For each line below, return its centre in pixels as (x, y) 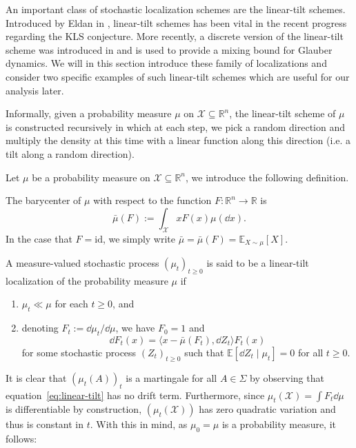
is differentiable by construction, (74, 409)
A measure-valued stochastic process (82, 262)
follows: (21, 439)
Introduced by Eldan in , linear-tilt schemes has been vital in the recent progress (176, 22)
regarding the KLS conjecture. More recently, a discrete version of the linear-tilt (175, 36)
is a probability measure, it (279, 424)
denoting (40, 328)
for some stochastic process (79, 352)
